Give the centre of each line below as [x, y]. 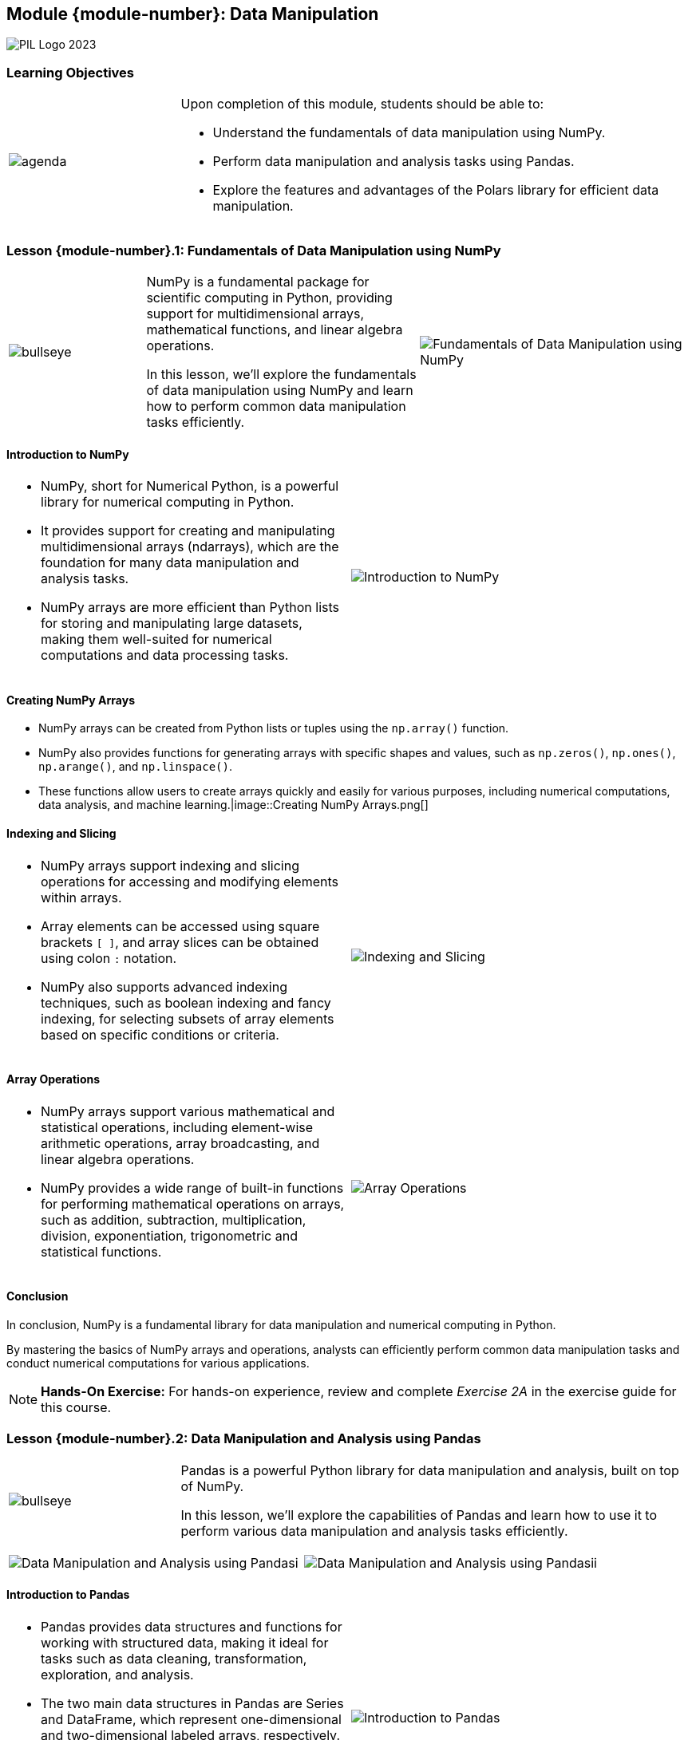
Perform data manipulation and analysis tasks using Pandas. [393, 162]
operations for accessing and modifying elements [190, 881]
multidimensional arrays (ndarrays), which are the [190, 547]
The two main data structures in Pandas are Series [192, 1703]
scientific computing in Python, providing [269, 297]
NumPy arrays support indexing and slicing [170, 865]
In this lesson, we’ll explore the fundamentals [281, 374]
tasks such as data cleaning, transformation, [174, 1658]
